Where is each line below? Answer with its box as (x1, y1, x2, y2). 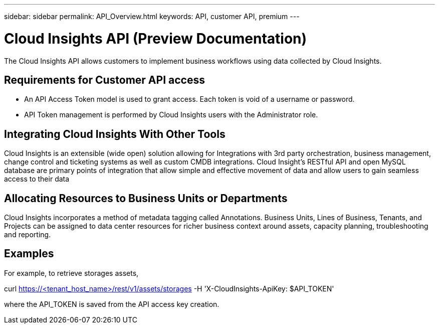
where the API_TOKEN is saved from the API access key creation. (4, 299, 220, 308)
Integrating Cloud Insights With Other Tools (4, 127, 226, 140)
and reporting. (4, 230, 51, 239)
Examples (4, 247, 54, 260)
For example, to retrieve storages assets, (4, 268, 139, 277)
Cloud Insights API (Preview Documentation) (4, 30, 307, 47)
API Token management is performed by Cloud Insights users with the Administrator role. (24, 110, 318, 119)
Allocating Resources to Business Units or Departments (4, 192, 288, 205)
